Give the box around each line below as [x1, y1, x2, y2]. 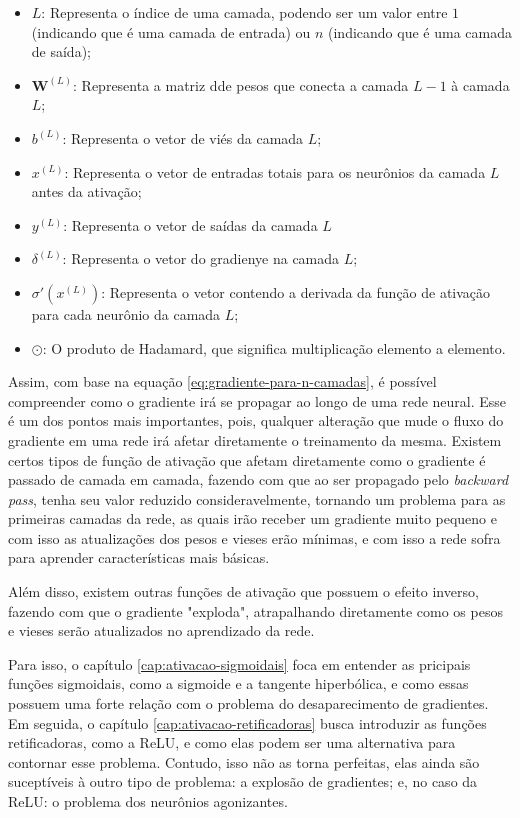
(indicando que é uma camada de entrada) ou [31, 21, 311, 42]
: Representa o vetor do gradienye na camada [62, 248, 340, 269]
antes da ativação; [31, 181, 142, 202]
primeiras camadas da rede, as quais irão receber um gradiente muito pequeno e [8, 508, 497, 529]
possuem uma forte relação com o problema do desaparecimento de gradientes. [8, 693, 489, 714]
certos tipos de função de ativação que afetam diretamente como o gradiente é [8, 449, 486, 470]
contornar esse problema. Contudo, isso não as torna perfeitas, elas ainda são [8, 751, 480, 772]
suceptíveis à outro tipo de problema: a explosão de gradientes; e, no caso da [8, 771, 478, 792]
